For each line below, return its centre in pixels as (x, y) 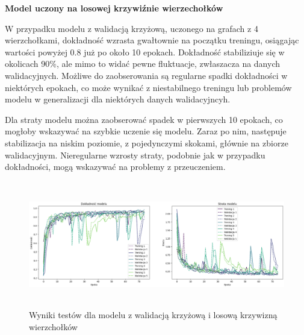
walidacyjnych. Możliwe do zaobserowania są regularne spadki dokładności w (146, 75)
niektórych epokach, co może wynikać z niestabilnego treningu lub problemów (148, 87)
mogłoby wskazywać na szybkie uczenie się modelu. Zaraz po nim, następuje (146, 131)
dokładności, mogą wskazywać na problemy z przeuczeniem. (115, 167)
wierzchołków (53, 326)
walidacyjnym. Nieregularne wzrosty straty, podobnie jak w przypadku (135, 155)
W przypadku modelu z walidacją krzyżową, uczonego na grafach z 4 (132, 28)
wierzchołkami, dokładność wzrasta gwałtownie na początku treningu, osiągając (152, 40)
